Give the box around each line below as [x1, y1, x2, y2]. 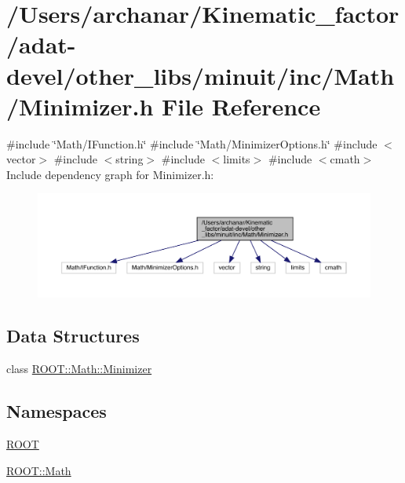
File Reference [162, 90, 321, 122]
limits [223, 151, 250, 167]
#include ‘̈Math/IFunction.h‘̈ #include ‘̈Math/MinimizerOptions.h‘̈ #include [6, 135, 378, 152]
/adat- [6, 28, 76, 60]
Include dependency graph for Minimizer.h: [6, 166, 214, 182]
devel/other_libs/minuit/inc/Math [6, 59, 395, 91]
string [115, 151, 144, 167]
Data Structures [6, 324, 140, 348]
